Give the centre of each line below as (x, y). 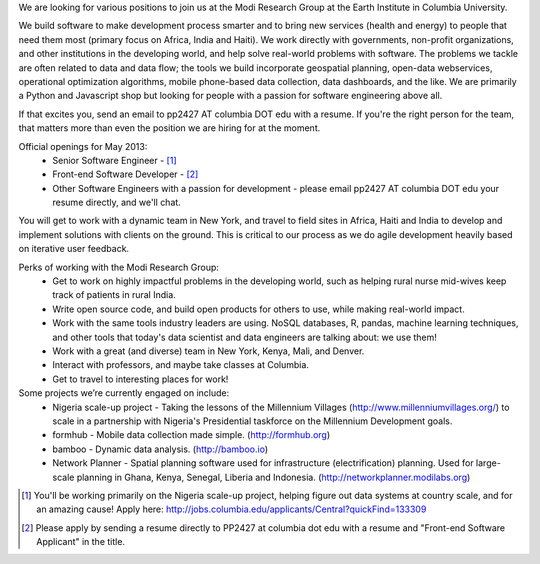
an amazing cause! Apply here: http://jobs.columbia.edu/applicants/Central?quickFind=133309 (231, 509)
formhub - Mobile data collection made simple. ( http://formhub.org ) (191, 435)
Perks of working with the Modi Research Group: (119, 267)
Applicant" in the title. (80, 542)
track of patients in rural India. (114, 295)
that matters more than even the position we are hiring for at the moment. (169, 128)
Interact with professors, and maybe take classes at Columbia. (181, 365)
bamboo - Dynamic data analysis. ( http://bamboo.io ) (160, 449)
